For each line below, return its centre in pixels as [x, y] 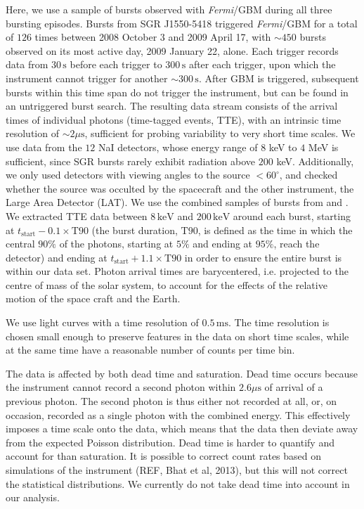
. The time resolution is [279, 322]
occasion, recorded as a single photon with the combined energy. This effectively [178, 414]
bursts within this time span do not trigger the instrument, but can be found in [177, 92]
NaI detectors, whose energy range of [178, 147]
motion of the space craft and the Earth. [93, 298]
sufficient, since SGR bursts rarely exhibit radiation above [131, 161]
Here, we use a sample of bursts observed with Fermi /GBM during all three [169, 9]
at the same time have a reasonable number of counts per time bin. [150, 350]
